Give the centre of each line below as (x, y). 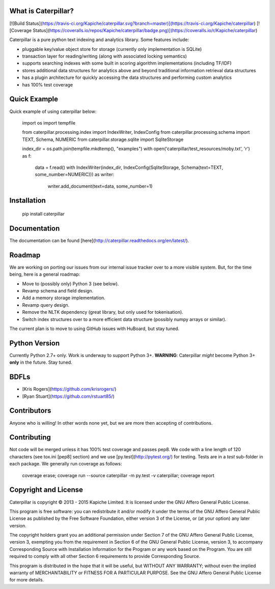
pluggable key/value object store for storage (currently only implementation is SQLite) (112, 49)
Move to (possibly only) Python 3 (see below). (71, 284)
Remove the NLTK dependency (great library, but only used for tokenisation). (103, 312)
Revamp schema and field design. (58, 291)
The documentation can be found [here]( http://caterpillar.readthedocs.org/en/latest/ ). (99, 240)
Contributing (30, 437)
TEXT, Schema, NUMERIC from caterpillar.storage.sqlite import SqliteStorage (103, 139)
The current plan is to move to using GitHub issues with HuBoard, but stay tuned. (94, 329)
